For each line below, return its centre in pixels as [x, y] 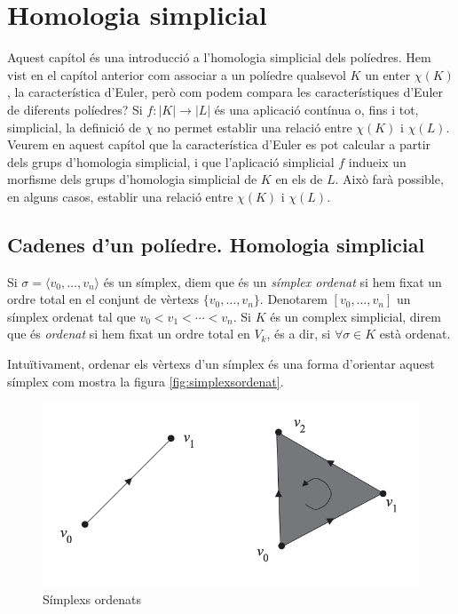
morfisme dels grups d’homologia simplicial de [132, 179]
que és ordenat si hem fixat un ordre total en [129, 334]
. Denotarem [293, 299]
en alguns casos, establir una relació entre [120, 196]
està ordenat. [415, 334]
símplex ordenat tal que [71, 316]
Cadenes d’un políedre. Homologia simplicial [216, 244]
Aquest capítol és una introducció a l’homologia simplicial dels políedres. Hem [219, 57]
